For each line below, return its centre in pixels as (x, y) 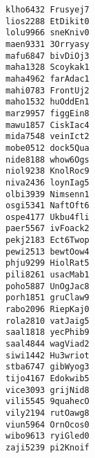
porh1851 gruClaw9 (47, 298)
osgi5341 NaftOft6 (47, 206)
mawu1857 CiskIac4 (47, 125)
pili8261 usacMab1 (47, 275)
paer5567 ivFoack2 (47, 229)
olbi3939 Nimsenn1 (47, 194)
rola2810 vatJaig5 (47, 321)
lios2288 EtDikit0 (47, 21)
